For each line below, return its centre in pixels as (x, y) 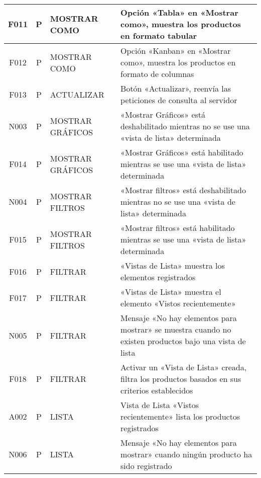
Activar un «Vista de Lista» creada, (184, 367)
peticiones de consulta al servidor (179, 100)
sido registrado (146, 466)
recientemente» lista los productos (180, 416)
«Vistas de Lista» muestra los (173, 265)
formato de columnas (157, 74)
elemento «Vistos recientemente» (178, 303)
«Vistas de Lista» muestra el (171, 292)
